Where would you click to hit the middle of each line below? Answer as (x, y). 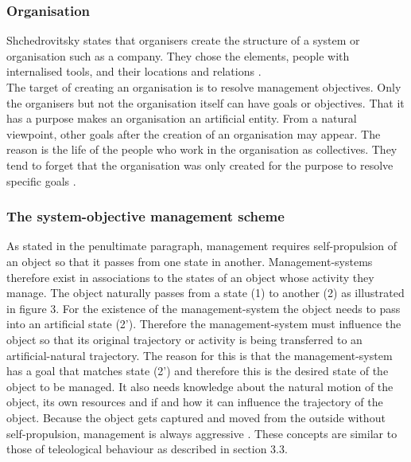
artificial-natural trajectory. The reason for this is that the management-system (200, 355)
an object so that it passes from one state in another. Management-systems (190, 261)
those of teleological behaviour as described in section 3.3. (147, 449)
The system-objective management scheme (145, 216)
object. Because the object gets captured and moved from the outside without (196, 417)
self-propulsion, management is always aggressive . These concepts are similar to (202, 433)
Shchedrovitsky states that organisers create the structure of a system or (183, 40)
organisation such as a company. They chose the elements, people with (178, 55)
